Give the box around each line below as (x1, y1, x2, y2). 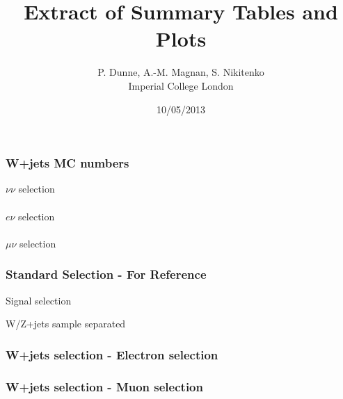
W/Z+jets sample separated (6, 316, 126, 331)
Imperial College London (128, 78, 234, 92)
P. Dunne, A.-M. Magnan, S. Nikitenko (97, 65, 264, 79)
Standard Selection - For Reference (6, 266, 207, 283)
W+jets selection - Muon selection (6, 377, 203, 395)
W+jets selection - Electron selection (6, 345, 218, 363)
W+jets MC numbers (6, 154, 129, 172)
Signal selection (6, 293, 72, 307)
